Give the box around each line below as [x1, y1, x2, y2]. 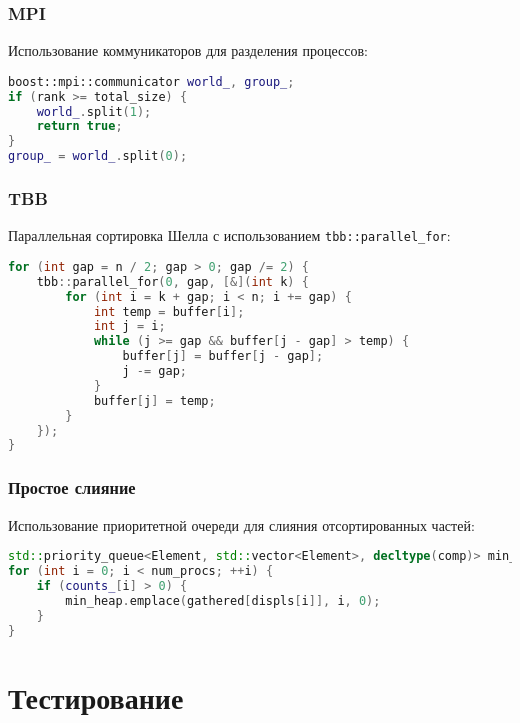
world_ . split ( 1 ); [36, 104, 152, 119]
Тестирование [8, 676, 184, 717]
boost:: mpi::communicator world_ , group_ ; [8, 74, 295, 89]
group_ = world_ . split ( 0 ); [8, 149, 188, 164]
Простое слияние [8, 475, 136, 500]
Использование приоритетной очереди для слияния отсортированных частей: [8, 514, 475, 535]
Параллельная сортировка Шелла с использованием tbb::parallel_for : [8, 225, 451, 246]
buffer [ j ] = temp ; [93, 393, 216, 408]
